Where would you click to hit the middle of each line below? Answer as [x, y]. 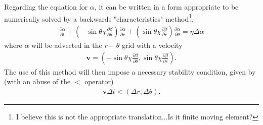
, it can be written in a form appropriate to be [166, 7]
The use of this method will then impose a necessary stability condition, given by [130, 71]
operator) [99, 81]
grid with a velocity [152, 45]
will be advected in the [67, 45]
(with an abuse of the [37, 81]
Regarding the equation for [46, 7]
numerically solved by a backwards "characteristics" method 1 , [99, 18]
